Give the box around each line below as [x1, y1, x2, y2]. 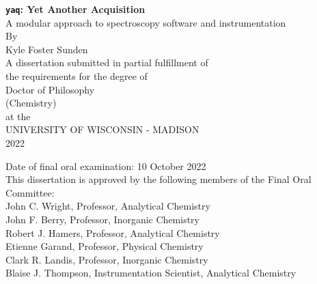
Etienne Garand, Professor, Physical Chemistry [5, 239, 204, 253]
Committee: [5, 185, 55, 199]
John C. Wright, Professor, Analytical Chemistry [5, 199, 210, 213]
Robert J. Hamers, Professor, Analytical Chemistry [5, 225, 220, 240]
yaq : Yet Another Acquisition [5, 2, 146, 16]
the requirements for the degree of [5, 69, 148, 83]
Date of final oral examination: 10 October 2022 [5, 158, 206, 173]
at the [5, 109, 31, 123]
